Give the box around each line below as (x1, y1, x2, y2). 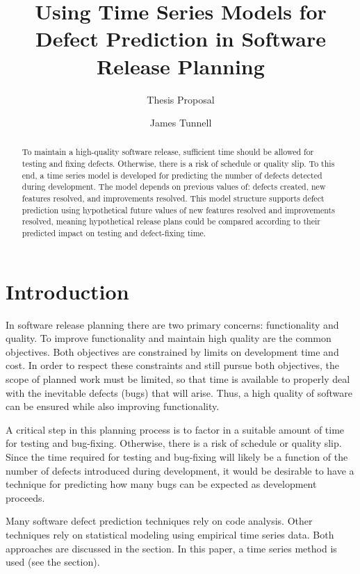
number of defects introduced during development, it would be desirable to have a (6, 463, 354, 477)
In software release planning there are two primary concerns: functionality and (6, 317, 339, 331)
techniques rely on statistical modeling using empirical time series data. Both (6, 527, 334, 541)
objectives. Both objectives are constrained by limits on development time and (6, 344, 339, 359)
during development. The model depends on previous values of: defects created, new (22, 181, 326, 192)
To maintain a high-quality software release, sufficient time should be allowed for (22, 146, 314, 158)
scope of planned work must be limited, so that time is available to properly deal (6, 372, 350, 386)
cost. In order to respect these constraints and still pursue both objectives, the (6, 358, 339, 372)
